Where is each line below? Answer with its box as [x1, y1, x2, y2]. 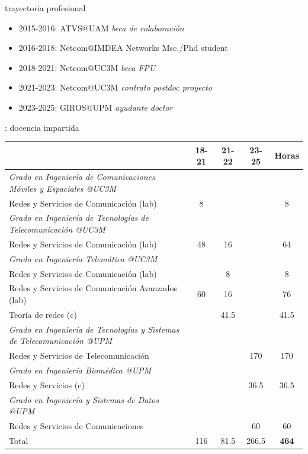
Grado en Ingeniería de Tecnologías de [9, 211, 149, 224]
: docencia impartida [5, 121, 79, 133]
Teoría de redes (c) [9, 308, 77, 320]
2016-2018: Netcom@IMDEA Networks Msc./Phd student [18, 41, 228, 54]
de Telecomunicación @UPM [9, 334, 113, 347]
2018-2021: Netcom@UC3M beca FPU [18, 61, 156, 73]
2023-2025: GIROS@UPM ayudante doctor [18, 101, 173, 113]
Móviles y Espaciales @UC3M [9, 182, 117, 194]
